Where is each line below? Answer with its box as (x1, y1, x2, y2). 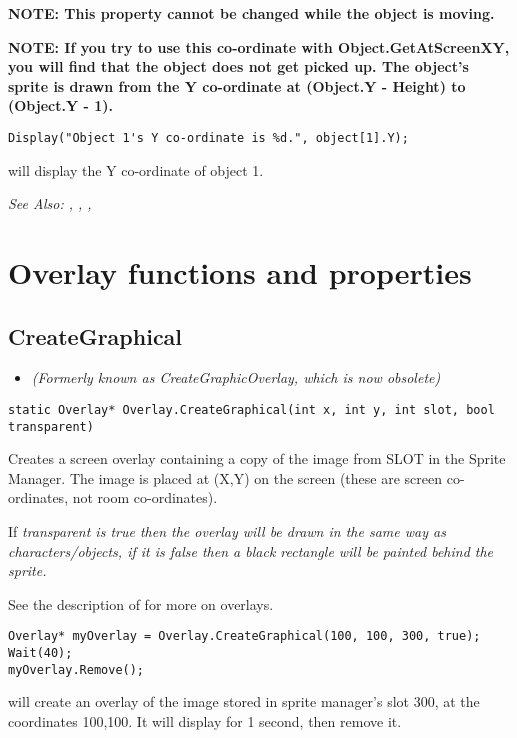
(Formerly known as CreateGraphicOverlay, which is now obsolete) (31, 367, 441, 388)
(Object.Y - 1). (8, 95, 113, 116)
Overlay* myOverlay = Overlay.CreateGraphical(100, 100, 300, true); (8, 629, 481, 644)
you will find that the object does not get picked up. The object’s (8, 56, 469, 77)
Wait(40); (8, 646, 73, 661)
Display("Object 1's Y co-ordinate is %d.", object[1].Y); (8, 130, 409, 145)
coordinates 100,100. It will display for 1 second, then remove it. (8, 711, 402, 732)
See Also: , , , (8, 193, 92, 214)
